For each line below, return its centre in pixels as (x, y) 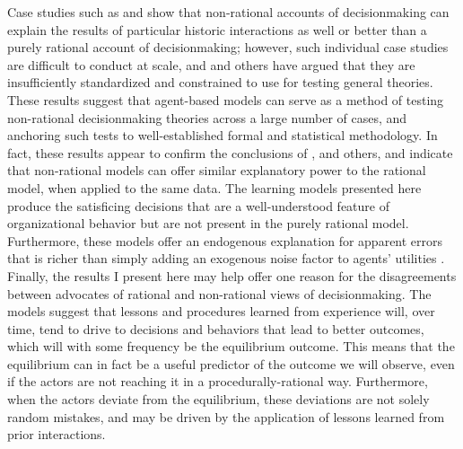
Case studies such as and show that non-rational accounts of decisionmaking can (228, 12)
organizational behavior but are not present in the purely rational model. (208, 223)
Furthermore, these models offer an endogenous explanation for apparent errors (225, 240)
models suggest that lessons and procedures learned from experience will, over (221, 311)
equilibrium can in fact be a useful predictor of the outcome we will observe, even (231, 363)
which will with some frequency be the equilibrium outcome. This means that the (231, 346)
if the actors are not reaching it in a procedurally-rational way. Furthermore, (218, 381)
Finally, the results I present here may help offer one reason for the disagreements (232, 275)
